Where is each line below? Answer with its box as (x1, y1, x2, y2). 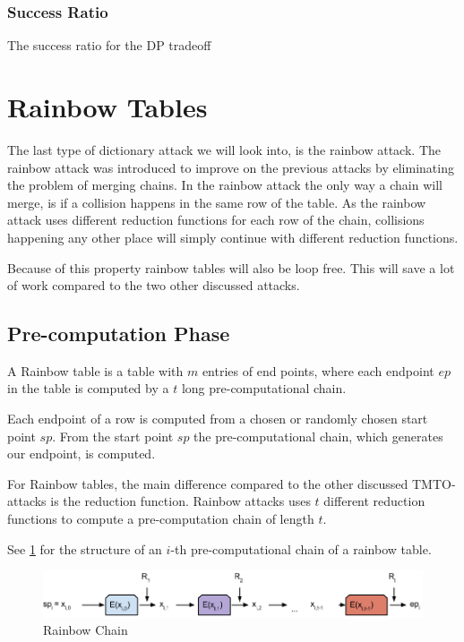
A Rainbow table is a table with (7, 361, 184, 380)
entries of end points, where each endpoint (202, 361, 434, 380)
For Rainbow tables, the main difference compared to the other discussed (7, 474, 408, 492)
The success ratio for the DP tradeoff (7, 36, 211, 55)
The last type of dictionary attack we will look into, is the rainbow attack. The (7, 140, 441, 158)
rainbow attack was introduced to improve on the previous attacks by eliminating (7, 158, 454, 176)
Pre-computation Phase (7, 320, 230, 347)
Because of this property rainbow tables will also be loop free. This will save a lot (7, 258, 455, 277)
